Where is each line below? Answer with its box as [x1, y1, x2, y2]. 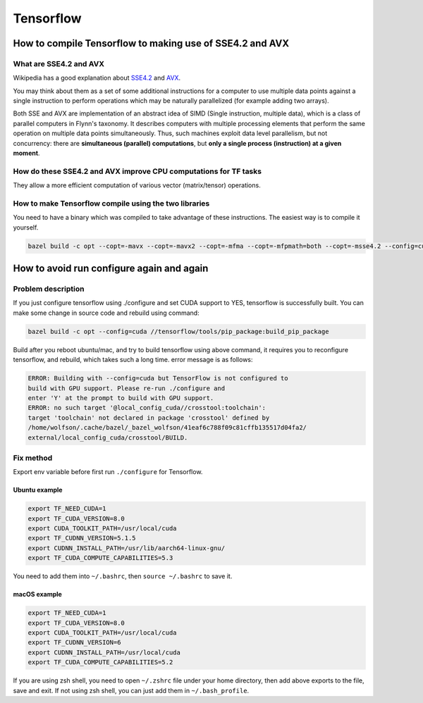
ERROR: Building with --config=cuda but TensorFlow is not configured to [27, 374, 288, 382]
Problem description [13, 284, 85, 294]
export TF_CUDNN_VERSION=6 [27, 638, 121, 647]
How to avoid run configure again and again [13, 263, 209, 275]
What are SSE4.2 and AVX [13, 58, 105, 68]
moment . [13, 149, 40, 158]
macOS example [13, 590, 63, 599]
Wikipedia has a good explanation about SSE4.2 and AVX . [13, 74, 181, 82]
